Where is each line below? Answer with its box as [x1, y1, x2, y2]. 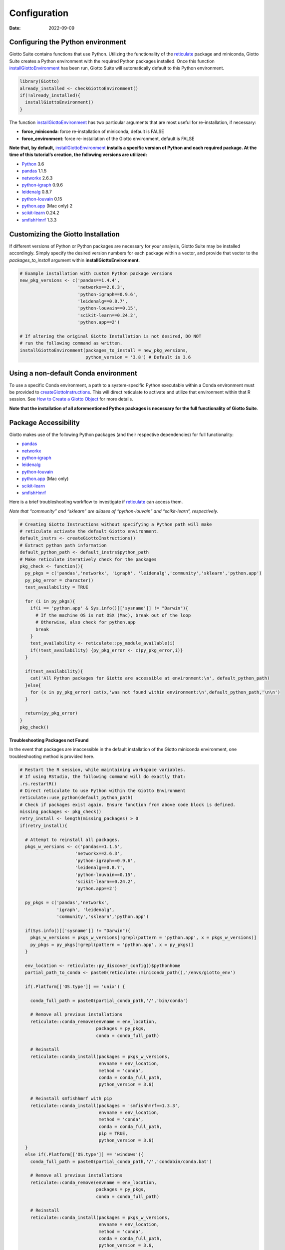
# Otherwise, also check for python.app [35, 619, 136, 625]
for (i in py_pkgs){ [25, 598, 75, 604]
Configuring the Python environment [9, 38, 127, 46]
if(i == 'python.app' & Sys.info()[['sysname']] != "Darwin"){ [30, 605, 189, 611]
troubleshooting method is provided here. [9, 753, 95, 759]
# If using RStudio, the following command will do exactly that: [19, 774, 186, 779]
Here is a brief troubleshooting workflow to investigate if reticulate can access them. [9, 499, 183, 505]
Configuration [9, 7, 69, 18]
